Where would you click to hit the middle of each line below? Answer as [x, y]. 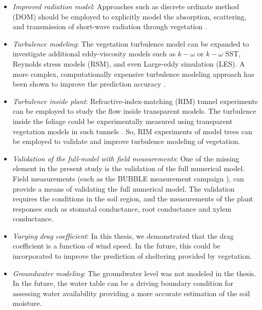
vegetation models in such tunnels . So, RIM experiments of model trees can [132, 131]
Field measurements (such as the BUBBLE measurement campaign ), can [128, 178]
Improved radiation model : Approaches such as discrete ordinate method [126, 6]
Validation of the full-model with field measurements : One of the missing [126, 158]
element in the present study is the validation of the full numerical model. [128, 168]
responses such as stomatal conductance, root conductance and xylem [122, 208]
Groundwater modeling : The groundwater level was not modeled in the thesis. [134, 273]
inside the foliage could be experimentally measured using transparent [123, 121]
